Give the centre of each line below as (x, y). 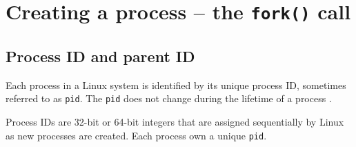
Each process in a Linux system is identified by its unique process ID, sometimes (176, 85)
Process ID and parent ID (100, 56)
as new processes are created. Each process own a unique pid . (136, 135)
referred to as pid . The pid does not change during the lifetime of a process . (169, 98)
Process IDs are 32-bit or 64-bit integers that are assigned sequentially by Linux (175, 121)
